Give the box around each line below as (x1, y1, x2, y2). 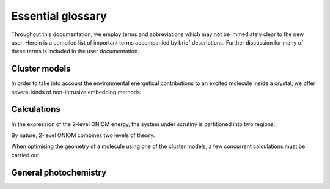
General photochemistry (11, 167, 107, 177)
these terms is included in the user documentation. (11, 48, 140, 55)
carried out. (11, 151, 41, 158)
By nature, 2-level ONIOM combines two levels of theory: (11, 132, 155, 139)
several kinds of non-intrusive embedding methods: (11, 88, 142, 95)
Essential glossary (11, 9, 107, 23)
